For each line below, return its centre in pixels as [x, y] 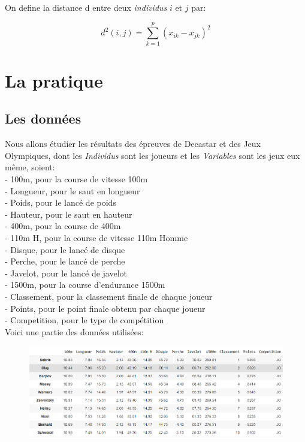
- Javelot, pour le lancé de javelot [66, 273]
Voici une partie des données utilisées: [74, 331]
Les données [43, 118]
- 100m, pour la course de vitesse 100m [76, 179]
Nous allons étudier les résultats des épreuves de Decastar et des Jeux [133, 144]
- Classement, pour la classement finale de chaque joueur [109, 297]
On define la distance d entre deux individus [86, 7]
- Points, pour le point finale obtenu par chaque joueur [105, 308]
